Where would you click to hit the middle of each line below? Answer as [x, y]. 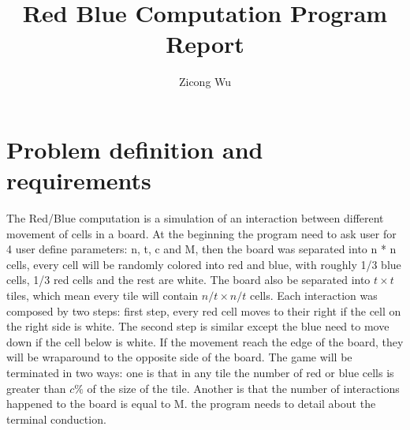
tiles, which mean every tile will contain [102, 295]
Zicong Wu [205, 82]
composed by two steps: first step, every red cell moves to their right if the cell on [204, 310]
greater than [36, 388]
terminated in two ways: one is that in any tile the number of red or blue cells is [200, 372]
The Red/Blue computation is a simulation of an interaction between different [195, 218]
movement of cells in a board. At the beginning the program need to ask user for [201, 233]
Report [205, 44]
